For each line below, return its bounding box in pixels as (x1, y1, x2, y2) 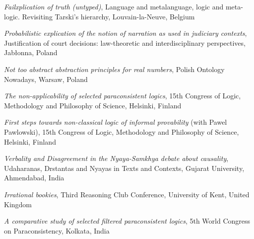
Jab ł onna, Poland (4, 47, 58, 58)
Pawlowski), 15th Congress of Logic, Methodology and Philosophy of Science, (4, 126, 239, 137)
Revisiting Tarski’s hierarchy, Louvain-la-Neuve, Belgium (22, 11, 195, 21)
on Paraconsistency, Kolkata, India (4, 225, 110, 236)
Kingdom (4, 199, 32, 209)
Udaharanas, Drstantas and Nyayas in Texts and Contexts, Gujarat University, (4, 162, 245, 173)
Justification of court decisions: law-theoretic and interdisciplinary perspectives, (4, 37, 246, 48)
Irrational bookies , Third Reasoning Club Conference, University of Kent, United (4, 189, 250, 199)
